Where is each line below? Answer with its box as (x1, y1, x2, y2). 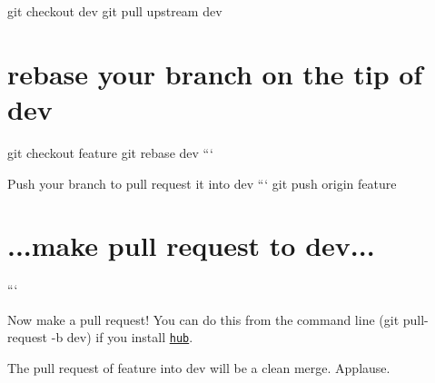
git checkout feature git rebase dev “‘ (7, 142, 213, 162)
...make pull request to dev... (7, 227, 375, 264)
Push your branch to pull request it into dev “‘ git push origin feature (7, 173, 397, 192)
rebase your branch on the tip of (7, 54, 423, 92)
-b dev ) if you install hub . (51, 328, 193, 347)
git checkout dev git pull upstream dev (7, 2, 222, 20)
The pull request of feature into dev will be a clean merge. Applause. (7, 358, 391, 378)
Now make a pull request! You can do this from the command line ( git (7, 309, 400, 329)
